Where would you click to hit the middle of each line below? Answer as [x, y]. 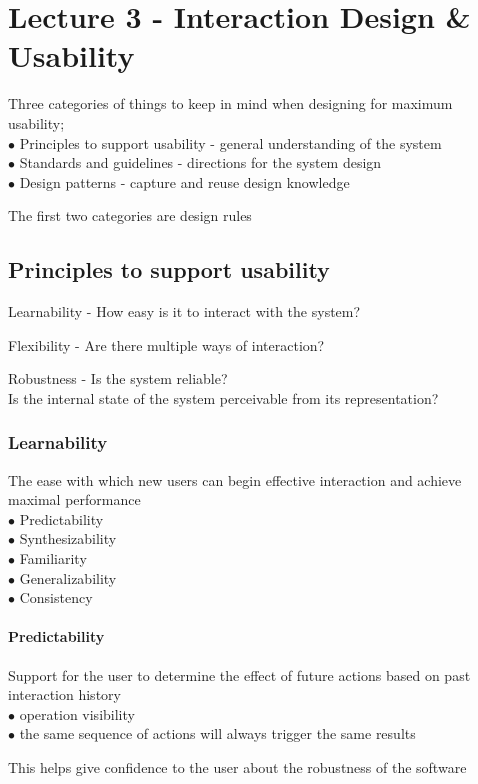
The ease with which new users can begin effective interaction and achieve [235, 479]
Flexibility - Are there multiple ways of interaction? [166, 344]
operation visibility [77, 713]
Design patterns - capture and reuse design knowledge [184, 181]
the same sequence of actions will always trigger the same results [217, 733]
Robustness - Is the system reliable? [118, 378]
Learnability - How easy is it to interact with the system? [184, 311]
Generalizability [68, 577]
